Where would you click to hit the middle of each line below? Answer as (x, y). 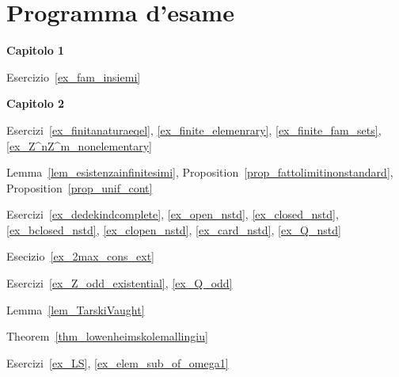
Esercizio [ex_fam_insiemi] (74, 76)
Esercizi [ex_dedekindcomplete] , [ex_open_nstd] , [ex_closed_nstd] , (173, 214)
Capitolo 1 (36, 50)
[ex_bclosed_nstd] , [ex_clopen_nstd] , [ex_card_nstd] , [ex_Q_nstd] (174, 229)
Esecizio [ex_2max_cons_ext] (80, 256)
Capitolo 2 (36, 103)
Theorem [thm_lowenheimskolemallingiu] (107, 336)
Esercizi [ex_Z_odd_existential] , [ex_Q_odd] (120, 283)
